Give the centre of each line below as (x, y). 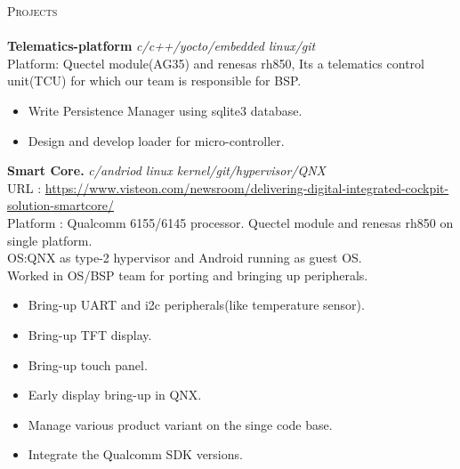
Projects (32, 11)
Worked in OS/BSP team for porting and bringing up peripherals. (188, 275)
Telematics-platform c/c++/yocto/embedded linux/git (161, 46)
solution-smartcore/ (61, 205)
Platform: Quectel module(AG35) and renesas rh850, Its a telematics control (216, 63)
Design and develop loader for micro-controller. (156, 140)
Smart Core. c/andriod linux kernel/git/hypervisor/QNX (166, 170)
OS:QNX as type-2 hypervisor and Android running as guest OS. (185, 258)
